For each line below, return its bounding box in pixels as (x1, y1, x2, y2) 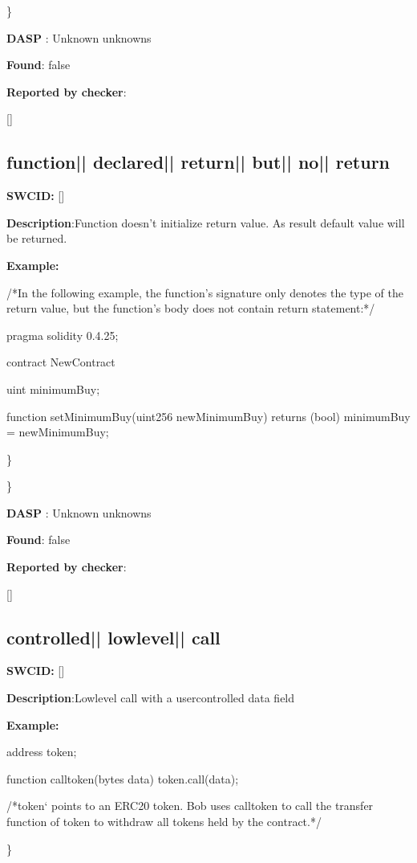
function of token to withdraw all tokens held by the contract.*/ (6, 813, 322, 830)
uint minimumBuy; (6, 380, 100, 397)
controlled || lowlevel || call (6, 624, 221, 649)
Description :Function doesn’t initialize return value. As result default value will (6, 214, 405, 231)
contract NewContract (6, 354, 115, 370)
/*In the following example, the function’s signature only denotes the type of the (6, 284, 403, 301)
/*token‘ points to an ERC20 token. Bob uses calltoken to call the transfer (6, 797, 374, 814)
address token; (6, 743, 77, 760)
